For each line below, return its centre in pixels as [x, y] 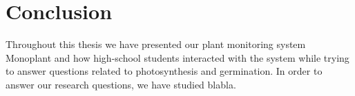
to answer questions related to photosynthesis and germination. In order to [164, 71]
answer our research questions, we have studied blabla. [121, 84]
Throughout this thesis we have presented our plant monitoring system [156, 44]
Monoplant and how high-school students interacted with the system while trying [177, 57]
